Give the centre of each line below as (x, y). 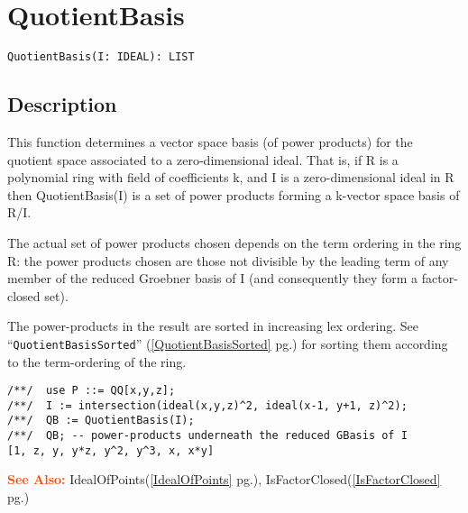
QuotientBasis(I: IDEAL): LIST (101, 57)
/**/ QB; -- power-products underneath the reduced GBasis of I (207, 436)
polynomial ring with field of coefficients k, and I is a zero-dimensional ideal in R (231, 177)
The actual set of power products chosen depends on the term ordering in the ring (234, 242)
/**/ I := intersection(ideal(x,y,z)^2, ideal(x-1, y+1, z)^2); (207, 405)
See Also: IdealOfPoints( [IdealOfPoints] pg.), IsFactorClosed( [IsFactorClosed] (224, 479)
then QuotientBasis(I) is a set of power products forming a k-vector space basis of (234, 194)
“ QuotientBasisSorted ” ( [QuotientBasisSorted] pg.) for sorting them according (228, 343)
